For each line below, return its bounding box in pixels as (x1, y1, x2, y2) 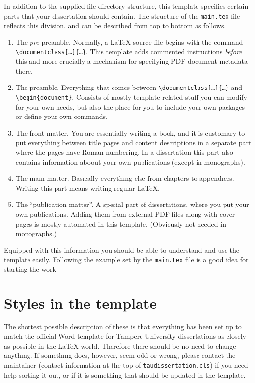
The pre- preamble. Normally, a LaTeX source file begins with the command (15, 36, 243, 47)
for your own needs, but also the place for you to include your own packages (15, 101, 245, 112)
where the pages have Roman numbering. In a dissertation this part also (15, 147, 233, 157)
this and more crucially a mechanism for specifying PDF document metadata (15, 56, 248, 66)
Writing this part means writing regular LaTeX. (15, 182, 160, 193)
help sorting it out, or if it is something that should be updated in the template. (4, 369, 246, 380)
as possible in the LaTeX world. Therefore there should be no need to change (4, 340, 236, 351)
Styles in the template (4, 293, 157, 313)
